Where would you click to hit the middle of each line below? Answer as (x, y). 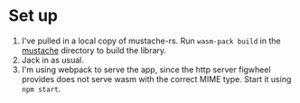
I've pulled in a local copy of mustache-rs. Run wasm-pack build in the (151, 41)
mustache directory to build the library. (94, 50)
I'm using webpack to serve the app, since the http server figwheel (146, 70)
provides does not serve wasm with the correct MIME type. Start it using (156, 79)
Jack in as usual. (53, 60)
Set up (33, 16)
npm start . (41, 89)
